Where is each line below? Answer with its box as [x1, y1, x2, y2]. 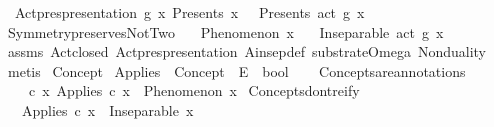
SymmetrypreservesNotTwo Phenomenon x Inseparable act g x [7, 21, 444, 42]
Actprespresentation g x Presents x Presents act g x [14, 2, 365, 22]
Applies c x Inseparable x [21, 99, 194, 120]
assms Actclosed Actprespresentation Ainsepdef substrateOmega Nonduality [7, 41, 486, 62]
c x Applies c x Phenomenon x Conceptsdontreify [28, 80, 360, 101]
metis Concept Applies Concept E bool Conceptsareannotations [7, 60, 466, 81]
